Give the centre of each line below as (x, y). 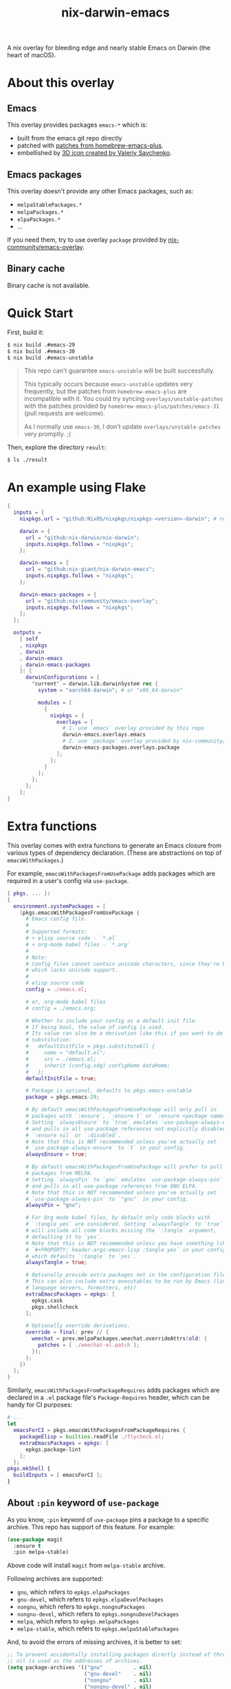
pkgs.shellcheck (55, 1307)
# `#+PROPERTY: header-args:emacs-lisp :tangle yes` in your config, (127, 1250)
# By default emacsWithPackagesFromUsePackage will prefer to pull (124, 1167)
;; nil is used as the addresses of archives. (75, 1661)
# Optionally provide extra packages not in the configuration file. (127, 1275)
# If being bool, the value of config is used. (95, 1027)
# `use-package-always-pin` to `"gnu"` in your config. (107, 1199)
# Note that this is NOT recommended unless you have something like (127, 1243)
